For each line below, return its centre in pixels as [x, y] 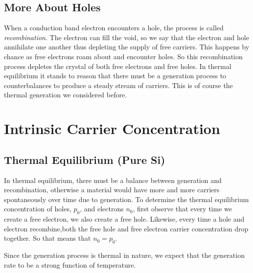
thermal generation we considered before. [66, 95]
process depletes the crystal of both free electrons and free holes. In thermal [118, 66]
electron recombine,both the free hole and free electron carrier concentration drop [126, 228]
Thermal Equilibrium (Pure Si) [85, 159]
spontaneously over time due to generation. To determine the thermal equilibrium [126, 199]
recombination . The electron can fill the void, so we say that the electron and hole [126, 37]
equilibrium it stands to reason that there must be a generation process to [115, 76]
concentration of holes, [38, 209]
